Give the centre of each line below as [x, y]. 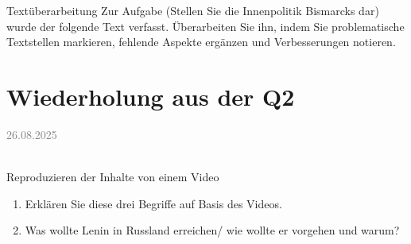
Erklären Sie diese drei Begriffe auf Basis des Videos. [153, 203]
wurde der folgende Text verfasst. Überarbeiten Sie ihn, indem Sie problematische [205, 26]
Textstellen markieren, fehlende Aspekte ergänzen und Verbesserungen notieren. [201, 42]
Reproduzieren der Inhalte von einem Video [113, 177]
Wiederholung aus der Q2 [151, 96]
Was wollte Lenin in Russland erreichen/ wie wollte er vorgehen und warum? [212, 230]
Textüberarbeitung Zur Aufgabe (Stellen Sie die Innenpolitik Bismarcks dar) [193, 10]
